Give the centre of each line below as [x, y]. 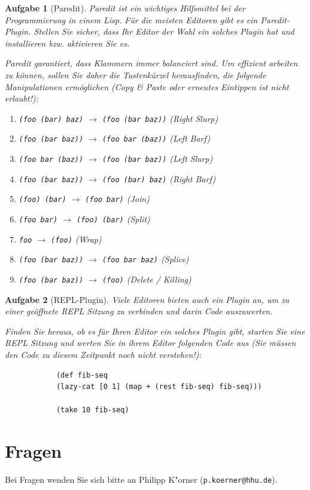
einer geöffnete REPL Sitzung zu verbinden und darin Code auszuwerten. [139, 311]
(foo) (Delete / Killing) [147, 279]
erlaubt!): [22, 98]
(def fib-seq [82, 375]
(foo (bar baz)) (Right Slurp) [160, 118]
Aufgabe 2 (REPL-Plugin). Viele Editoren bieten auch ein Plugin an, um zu [147, 299]
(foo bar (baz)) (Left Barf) [156, 138]
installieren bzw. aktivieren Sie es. [67, 43]
